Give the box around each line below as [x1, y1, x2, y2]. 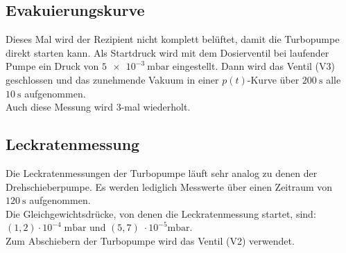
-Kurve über [247, 72, 300, 86]
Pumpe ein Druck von [6, 59, 99, 73]
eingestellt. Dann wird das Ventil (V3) [172, 59, 335, 73]
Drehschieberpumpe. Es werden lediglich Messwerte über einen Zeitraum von [6, 179, 333, 194]
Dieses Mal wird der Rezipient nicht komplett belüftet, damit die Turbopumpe [6, 32, 340, 46]
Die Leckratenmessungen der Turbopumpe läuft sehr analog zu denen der [6, 165, 318, 180]
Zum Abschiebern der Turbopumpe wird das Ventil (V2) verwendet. [6, 233, 295, 247]
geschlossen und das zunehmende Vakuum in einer [6, 72, 219, 86]
